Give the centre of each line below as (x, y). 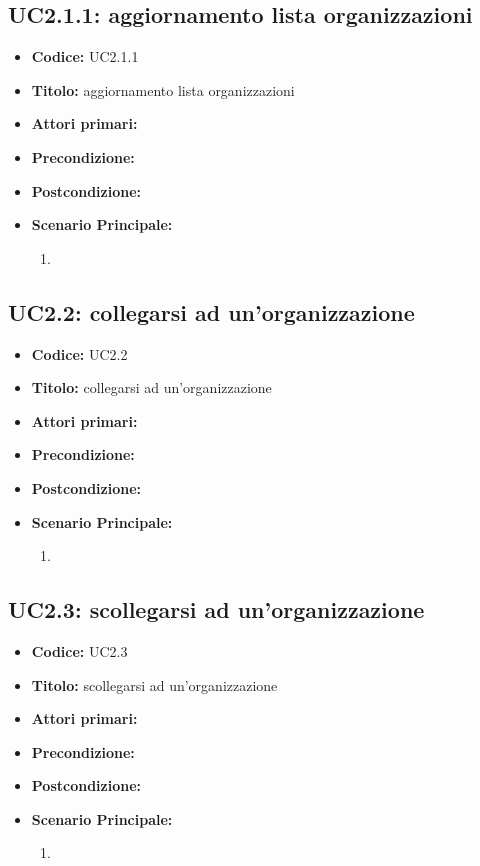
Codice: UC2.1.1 (85, 56)
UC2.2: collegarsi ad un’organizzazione (211, 311)
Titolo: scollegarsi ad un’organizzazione (154, 684)
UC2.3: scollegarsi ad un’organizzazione (216, 609)
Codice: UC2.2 (79, 353)
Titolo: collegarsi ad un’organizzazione (151, 387)
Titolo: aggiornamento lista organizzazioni (163, 89)
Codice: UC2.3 (79, 650)
